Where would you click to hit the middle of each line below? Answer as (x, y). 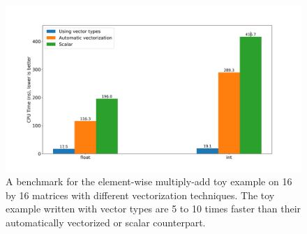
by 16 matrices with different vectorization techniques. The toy (140, 195)
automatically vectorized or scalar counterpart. (106, 222)
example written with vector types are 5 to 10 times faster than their (153, 209)
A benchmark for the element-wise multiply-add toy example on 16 (149, 181)
